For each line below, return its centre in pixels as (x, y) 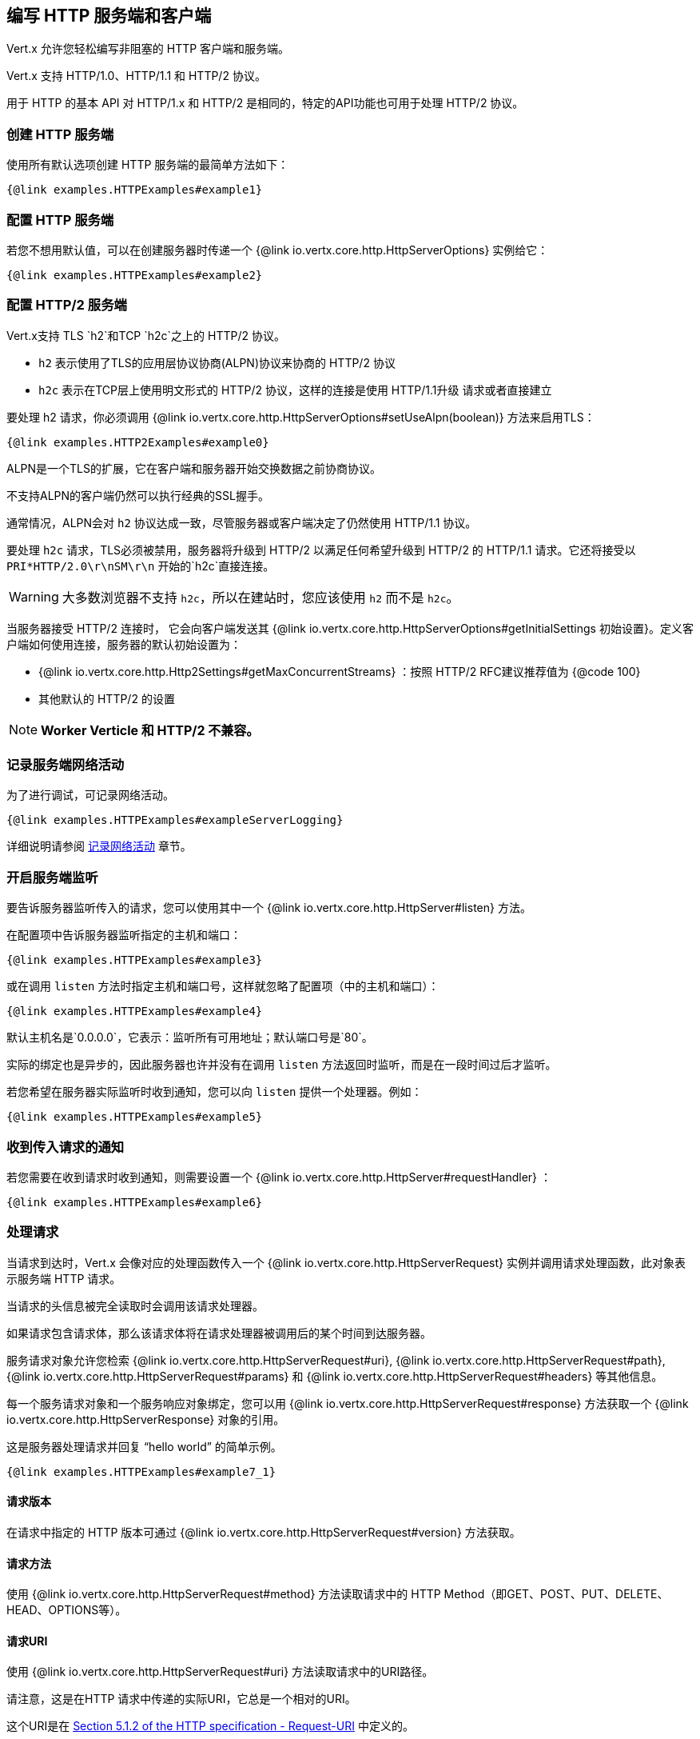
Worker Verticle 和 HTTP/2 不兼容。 (150, 730)
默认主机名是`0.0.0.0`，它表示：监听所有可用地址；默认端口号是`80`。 (190, 1037)
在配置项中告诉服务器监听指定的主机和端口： (124, 935)
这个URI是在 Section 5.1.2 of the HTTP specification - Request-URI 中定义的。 (210, 1726)
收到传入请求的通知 (66, 1147)
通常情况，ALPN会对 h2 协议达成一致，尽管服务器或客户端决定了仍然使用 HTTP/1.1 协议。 (242, 522)
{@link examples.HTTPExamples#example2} (135, 275)
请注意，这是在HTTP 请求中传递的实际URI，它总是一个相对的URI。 (181, 1699)
